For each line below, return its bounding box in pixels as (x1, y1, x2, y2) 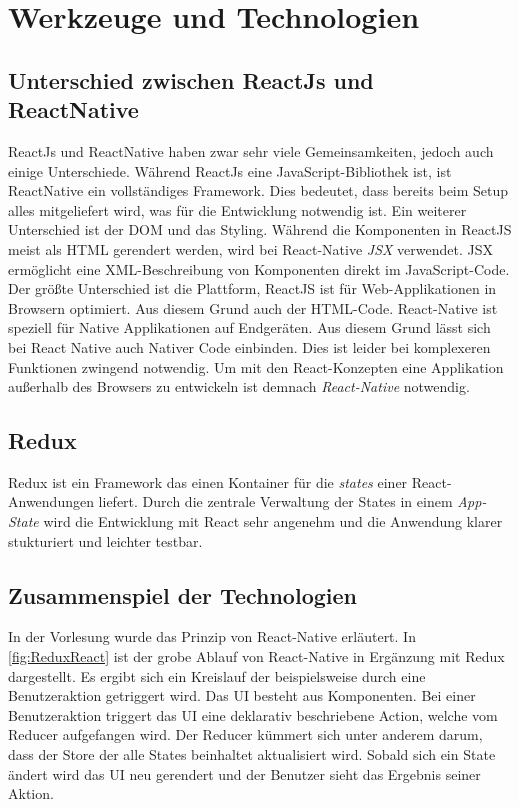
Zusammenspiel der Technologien (8, 579, 357, 610)
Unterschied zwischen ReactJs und (8, 64, 374, 95)
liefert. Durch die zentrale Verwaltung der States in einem (98, 491, 453, 512)
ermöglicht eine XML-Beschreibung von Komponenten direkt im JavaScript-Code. (8, 258, 510, 279)
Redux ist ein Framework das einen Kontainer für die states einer (8, 471, 408, 492)
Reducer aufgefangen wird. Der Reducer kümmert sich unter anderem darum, (8, 724, 483, 745)
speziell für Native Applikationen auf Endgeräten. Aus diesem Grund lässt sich (8, 317, 491, 338)
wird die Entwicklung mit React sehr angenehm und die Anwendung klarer (43, 511, 503, 532)
